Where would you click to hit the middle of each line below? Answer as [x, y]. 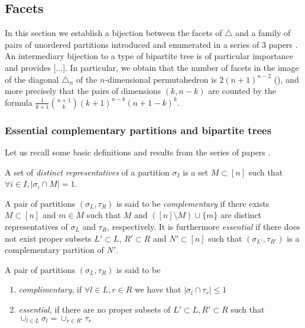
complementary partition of [54, 250]
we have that [158, 289]
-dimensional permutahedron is [161, 79]
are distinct [241, 215]
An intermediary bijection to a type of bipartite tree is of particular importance [149, 56]
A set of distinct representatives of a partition [87, 172]
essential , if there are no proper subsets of [95, 309]
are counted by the [242, 91]
